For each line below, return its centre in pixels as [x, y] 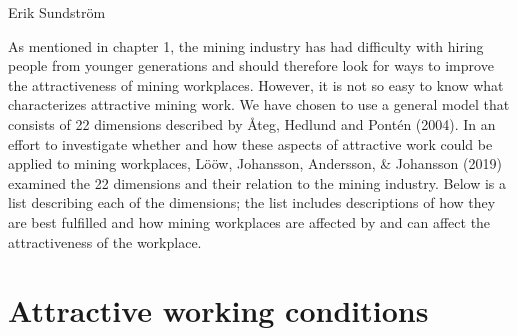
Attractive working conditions [218, 310]
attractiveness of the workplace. [105, 241]
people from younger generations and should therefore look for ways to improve [251, 65]
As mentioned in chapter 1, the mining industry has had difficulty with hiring [246, 45]
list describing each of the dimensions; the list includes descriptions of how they [252, 202]
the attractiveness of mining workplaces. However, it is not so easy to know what [256, 84]
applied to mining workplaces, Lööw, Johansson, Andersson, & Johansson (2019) [255, 163]
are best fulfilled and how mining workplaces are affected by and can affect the [249, 221]
